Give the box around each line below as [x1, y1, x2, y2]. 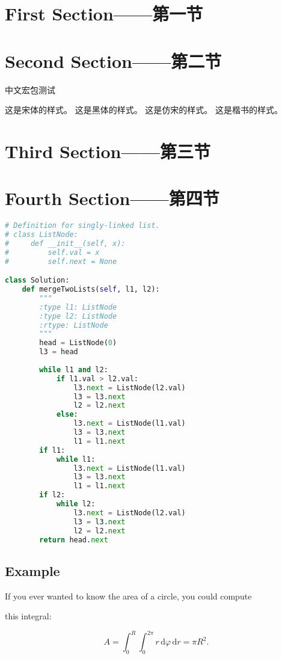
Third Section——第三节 [5, 138, 210, 163]
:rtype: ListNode [39, 320, 108, 329]
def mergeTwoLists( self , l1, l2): [22, 285, 160, 294]
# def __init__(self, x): [5, 239, 126, 248]
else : [56, 410, 78, 419]
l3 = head [39, 348, 78, 357]
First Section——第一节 [5, 1, 203, 26]
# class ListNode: [5, 230, 78, 239]
